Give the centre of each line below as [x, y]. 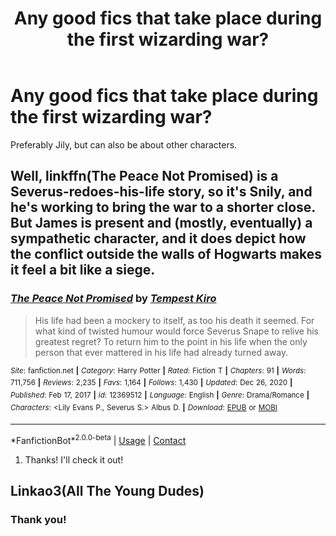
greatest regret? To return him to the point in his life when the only [171, 341]
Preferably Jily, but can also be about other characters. [124, 144]
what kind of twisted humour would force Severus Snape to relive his [176, 331]
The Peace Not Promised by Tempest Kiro [113, 299]
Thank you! [38, 520]
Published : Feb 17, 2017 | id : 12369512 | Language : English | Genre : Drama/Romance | [160, 395]
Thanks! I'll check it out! [74, 459]
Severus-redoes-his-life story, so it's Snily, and [161, 192]
